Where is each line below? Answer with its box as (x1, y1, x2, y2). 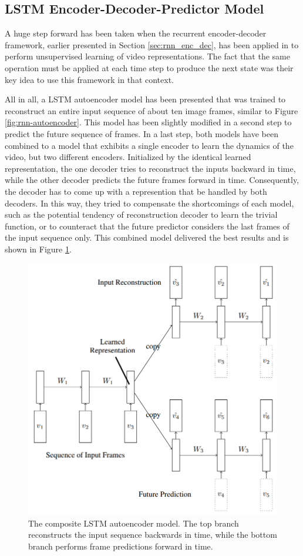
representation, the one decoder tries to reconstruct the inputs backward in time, (5, 162, 296, 174)
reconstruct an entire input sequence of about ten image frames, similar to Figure (5, 104, 298, 116)
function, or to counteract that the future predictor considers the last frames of (5, 219, 289, 232)
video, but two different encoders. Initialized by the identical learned (5, 151, 251, 163)
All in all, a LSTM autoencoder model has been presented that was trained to (5, 93, 286, 105)
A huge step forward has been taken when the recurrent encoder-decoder (5, 27, 267, 39)
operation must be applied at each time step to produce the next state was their (5, 61, 294, 74)
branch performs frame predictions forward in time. (28, 540, 213, 552)
